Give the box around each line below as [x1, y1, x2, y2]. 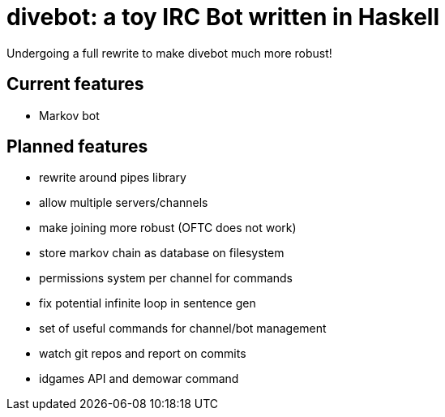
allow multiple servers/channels [39, 196, 208, 210]
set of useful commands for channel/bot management [39, 321, 327, 336]
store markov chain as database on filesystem [39, 246, 285, 260]
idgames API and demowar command [39, 372, 239, 386]
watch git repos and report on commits [39, 346, 246, 361]
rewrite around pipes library [39, 170, 186, 185]
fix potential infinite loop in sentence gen [39, 296, 256, 311]
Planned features [6, 136, 148, 157]
